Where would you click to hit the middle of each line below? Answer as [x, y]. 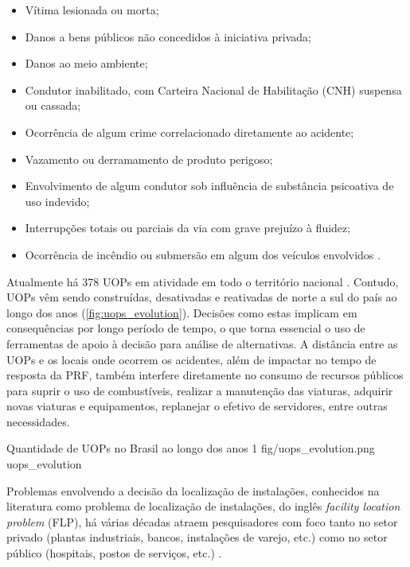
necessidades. [38, 421]
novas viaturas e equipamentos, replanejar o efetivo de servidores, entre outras [197, 406]
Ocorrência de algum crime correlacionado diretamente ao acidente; [189, 132]
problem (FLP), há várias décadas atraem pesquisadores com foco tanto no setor [202, 521]
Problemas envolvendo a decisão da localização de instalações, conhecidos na [193, 490]
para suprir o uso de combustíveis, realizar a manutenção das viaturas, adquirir [200, 390]
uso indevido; [57, 201]
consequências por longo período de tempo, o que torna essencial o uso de [186, 328]
